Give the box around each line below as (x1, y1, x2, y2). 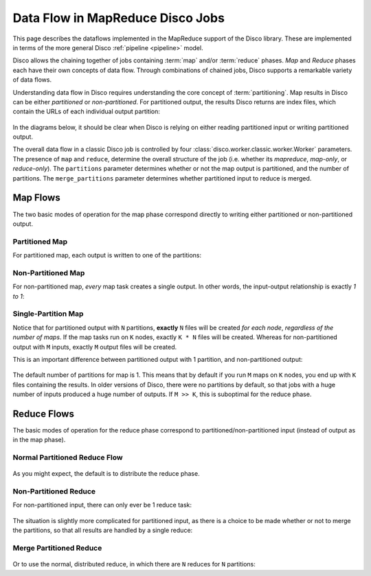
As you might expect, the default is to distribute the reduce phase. (12, 470, 200, 478)
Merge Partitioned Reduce (12, 543, 102, 553)
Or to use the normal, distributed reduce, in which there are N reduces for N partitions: (12, 560, 256, 568)
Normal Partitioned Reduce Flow (12, 453, 123, 463)
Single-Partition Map (12, 309, 84, 319)
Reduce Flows (12, 408, 75, 419)
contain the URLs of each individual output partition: (12, 107, 161, 116)
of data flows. (12, 76, 52, 84)
